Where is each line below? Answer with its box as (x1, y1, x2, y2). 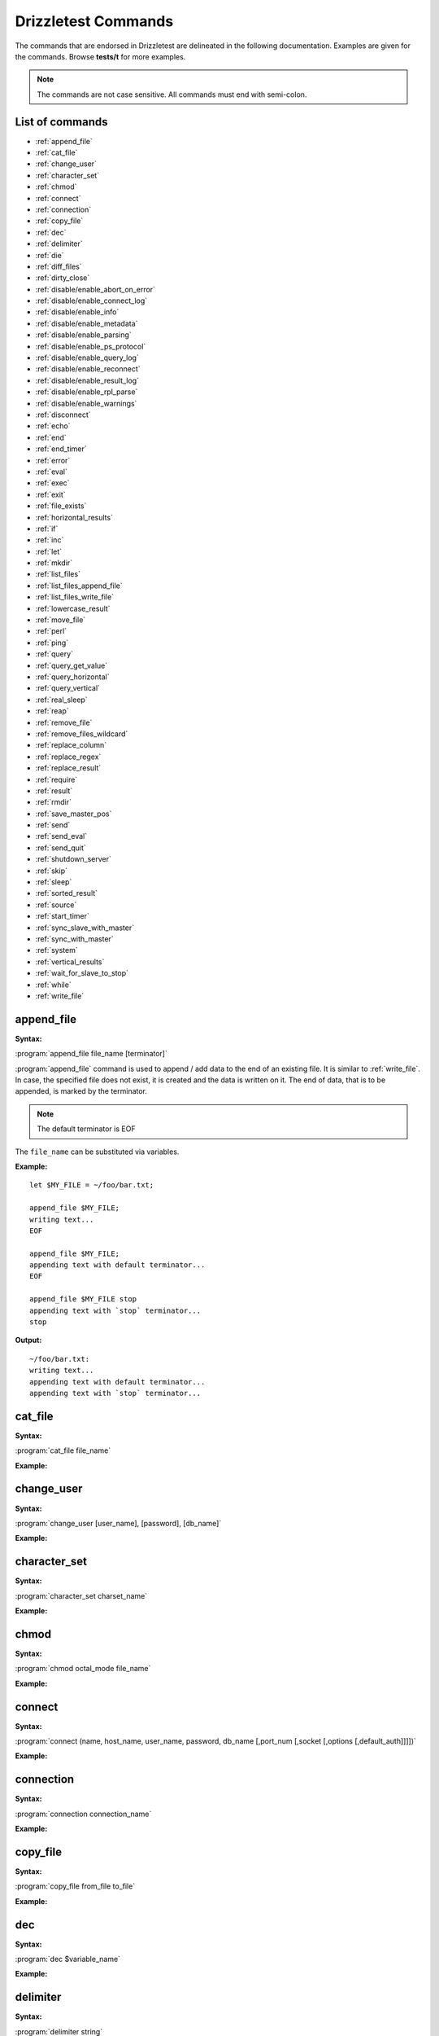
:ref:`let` (35, 546, 63, 556)
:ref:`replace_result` (35, 763, 102, 773)
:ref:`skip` (35, 866, 68, 875)
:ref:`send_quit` (35, 843, 87, 853)
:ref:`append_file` (35, 136, 93, 146)
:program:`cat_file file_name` (15, 1446, 111, 1455)
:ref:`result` (35, 786, 73, 796)
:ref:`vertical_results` (35, 957, 105, 967)
